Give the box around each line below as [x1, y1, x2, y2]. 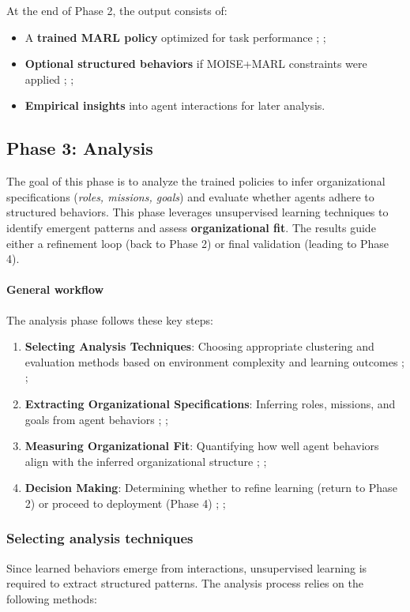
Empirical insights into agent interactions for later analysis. [24, 97, 325, 114]
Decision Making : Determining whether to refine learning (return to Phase [24, 479, 397, 496]
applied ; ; [24, 70, 74, 87]
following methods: [6, 590, 97, 606]
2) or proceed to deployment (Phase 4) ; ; [24, 494, 226, 511]
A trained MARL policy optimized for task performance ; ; [24, 28, 326, 45]
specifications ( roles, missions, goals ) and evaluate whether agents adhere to [6, 188, 374, 205]
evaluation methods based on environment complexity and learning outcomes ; [24, 353, 404, 370]
